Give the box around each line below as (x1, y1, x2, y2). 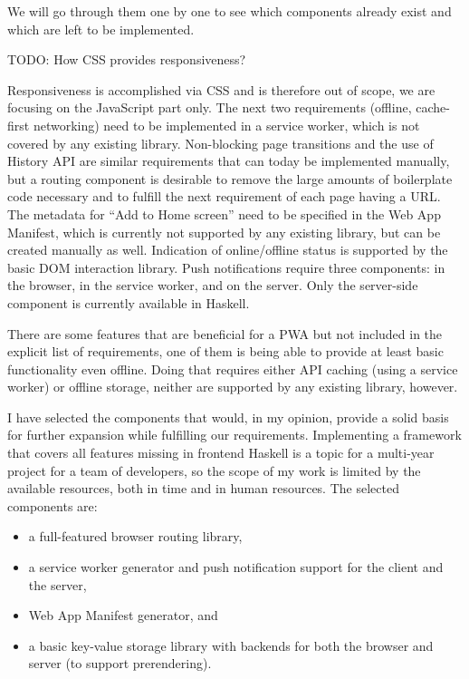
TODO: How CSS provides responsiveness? (7, 50, 246, 69)
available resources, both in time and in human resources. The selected (7, 479, 399, 498)
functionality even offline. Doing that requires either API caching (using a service (7, 359, 458, 378)
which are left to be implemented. (7, 19, 195, 38)
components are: (7, 496, 98, 515)
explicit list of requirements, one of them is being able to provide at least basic (7, 342, 444, 361)
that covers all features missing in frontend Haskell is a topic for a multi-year (7, 443, 435, 462)
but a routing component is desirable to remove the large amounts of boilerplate (7, 169, 453, 188)
